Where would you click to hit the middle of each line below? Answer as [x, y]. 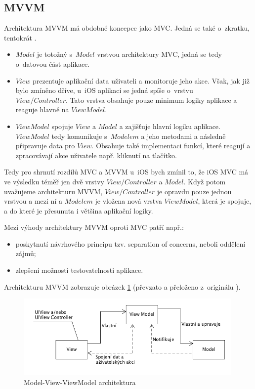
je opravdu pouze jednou [194, 191]
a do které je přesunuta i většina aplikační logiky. [79, 210]
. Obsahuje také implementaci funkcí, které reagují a [171, 146]
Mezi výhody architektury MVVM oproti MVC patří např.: [94, 227]
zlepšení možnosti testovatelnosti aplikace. [79, 270]
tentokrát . [20, 37]
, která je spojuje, [225, 201]
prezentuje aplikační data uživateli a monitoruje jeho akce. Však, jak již [141, 80]
